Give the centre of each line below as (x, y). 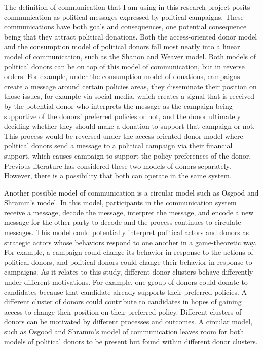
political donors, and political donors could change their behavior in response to (128, 262)
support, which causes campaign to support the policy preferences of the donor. (128, 155)
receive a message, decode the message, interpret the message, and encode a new (129, 212)
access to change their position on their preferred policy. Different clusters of (123, 311)
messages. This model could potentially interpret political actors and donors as (126, 232)
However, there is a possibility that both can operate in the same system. (118, 176)
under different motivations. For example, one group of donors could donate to (126, 282)
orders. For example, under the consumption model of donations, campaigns (122, 76)
